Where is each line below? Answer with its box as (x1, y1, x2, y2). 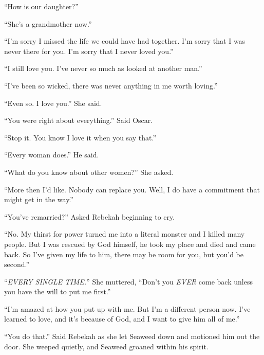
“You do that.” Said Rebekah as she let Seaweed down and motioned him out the (4, 331, 260, 342)
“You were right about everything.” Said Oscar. (4, 115, 153, 126)
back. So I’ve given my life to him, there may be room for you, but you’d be (4, 248, 244, 259)
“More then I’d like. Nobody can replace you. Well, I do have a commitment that (4, 184, 260, 194)
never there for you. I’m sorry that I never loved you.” (4, 45, 174, 56)
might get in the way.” (4, 194, 73, 205)
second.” (4, 259, 30, 270)
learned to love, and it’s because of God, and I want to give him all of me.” (4, 313, 240, 324)
